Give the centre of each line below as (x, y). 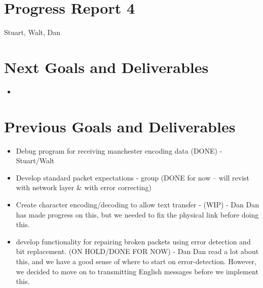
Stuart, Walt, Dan (32, 32)
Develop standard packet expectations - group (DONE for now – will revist (133, 177)
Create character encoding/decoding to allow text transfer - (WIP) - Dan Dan (137, 204)
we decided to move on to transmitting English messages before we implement (137, 271)
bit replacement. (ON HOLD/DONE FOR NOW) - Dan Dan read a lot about (137, 251)
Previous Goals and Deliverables (120, 126)
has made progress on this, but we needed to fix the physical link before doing (137, 214)
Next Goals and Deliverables (106, 67)
